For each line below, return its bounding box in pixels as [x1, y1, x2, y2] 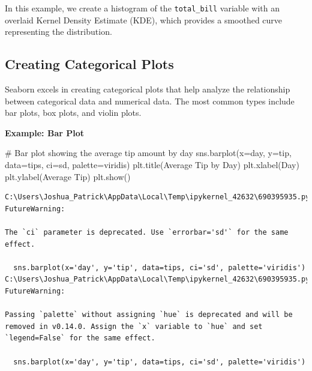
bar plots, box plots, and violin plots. [5, 106, 142, 119]
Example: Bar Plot [5, 126, 84, 139]
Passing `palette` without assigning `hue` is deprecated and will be [5, 310, 293, 319]
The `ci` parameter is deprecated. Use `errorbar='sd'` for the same [5, 228, 289, 237]
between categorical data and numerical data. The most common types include [5, 94, 295, 107]
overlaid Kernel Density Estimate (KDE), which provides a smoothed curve [5, 13, 283, 26]
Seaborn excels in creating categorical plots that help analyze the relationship [5, 83, 290, 95]
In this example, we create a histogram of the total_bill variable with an [5, 2, 280, 14]
